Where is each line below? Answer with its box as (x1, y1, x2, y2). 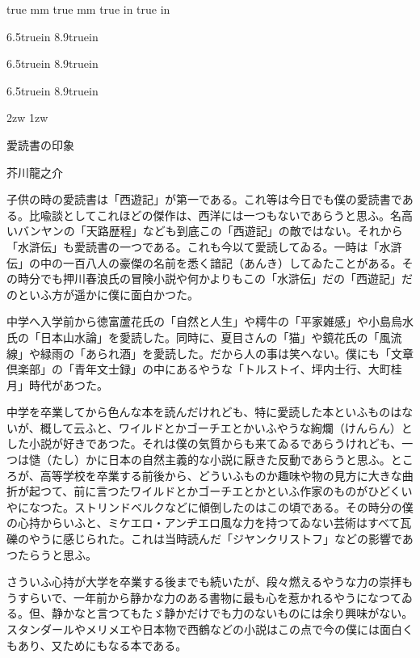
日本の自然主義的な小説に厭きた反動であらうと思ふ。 (107, 451, 391, 468)
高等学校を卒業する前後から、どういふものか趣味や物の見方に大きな (40, 466, 402, 483)
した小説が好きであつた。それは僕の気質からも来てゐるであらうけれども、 (6, 435, 402, 452)
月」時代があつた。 (6, 376, 108, 393)
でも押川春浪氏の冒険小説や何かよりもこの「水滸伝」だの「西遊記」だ (40, 270, 414, 287)
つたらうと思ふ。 (6, 546, 97, 563)
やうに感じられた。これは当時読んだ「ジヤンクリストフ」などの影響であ (28, 530, 414, 547)
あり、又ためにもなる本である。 (17, 636, 187, 653)
